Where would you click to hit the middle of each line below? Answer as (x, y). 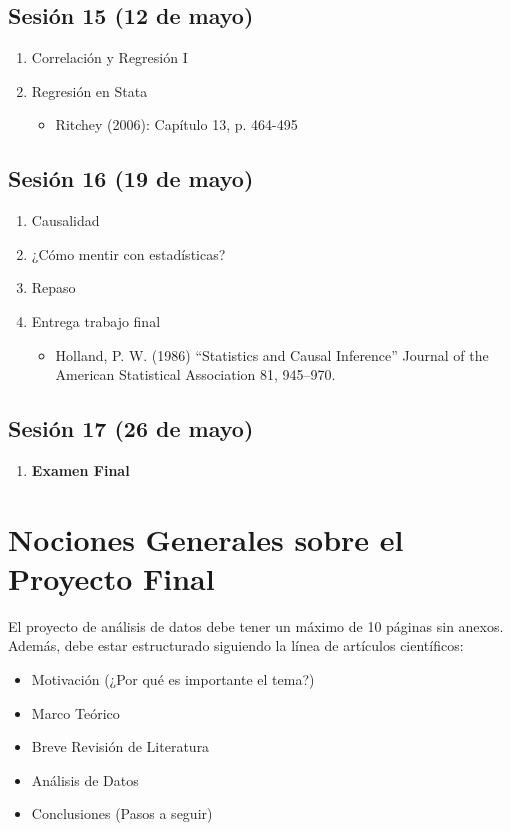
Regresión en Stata (89, 90)
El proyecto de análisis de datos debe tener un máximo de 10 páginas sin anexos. (256, 625)
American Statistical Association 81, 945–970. (195, 374)
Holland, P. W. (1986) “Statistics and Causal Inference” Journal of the (272, 354)
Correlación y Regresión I (109, 57)
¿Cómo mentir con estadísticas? (128, 253)
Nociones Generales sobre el (206, 538)
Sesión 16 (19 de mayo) (131, 178)
